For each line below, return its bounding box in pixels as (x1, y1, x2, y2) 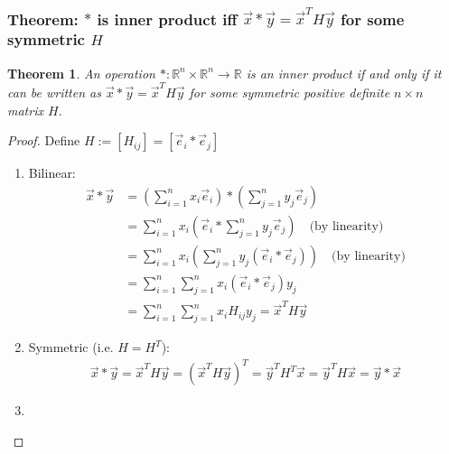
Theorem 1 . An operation (7, 63, 155, 82)
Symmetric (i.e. (28, 338, 114, 357)
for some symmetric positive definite (189, 82, 390, 101)
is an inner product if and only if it (246, 63, 442, 82)
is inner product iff (97, 7, 238, 30)
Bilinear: (28, 163, 76, 182)
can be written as (7, 82, 101, 101)
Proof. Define (7, 131, 80, 150)
